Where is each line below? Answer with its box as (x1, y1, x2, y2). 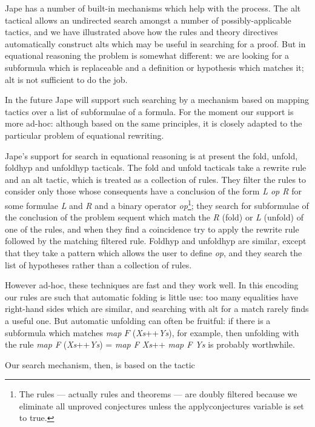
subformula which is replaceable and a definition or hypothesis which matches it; (5, 61, 304, 73)
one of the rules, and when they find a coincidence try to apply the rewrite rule (5, 222, 299, 235)
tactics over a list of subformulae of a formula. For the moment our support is (5, 105, 294, 118)
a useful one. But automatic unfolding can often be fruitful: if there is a (5, 314, 271, 326)
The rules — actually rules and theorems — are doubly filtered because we (19, 388, 297, 400)
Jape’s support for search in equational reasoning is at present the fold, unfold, (5, 149, 298, 162)
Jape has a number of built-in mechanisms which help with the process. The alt (5, 2, 301, 14)
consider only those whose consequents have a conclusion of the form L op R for (5, 185, 302, 197)
